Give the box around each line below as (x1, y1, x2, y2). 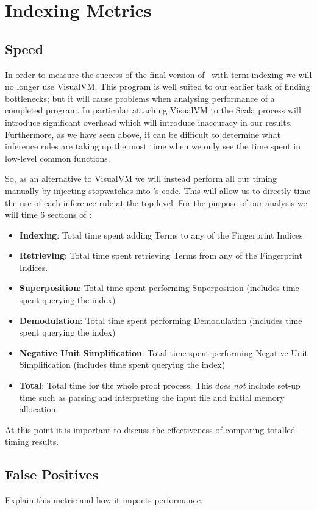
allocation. (19, 403, 59, 415)
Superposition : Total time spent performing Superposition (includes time (19, 281, 299, 294)
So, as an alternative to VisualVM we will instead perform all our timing (5, 172, 277, 185)
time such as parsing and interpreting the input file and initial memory (19, 390, 285, 403)
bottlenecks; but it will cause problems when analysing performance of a (5, 92, 275, 104)
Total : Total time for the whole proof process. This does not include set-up (19, 379, 301, 392)
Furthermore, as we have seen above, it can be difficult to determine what (5, 127, 280, 140)
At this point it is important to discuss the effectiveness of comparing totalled (5, 423, 296, 436)
